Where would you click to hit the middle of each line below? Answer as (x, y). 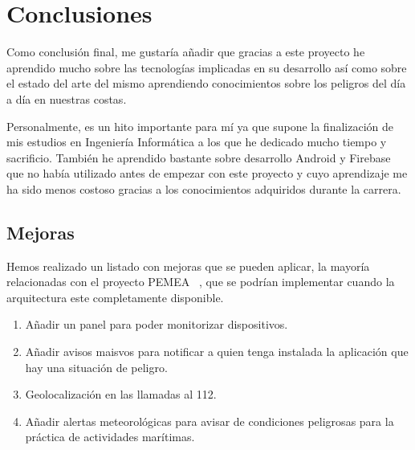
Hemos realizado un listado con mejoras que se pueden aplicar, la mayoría (188, 266)
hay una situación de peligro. (96, 367)
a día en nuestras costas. (67, 98)
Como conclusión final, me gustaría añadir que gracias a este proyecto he (186, 52)
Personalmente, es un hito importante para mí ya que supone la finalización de (200, 126)
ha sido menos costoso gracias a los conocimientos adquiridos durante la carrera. (204, 188)
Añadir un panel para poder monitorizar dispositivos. (157, 324)
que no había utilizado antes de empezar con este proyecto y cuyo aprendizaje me (207, 173)
